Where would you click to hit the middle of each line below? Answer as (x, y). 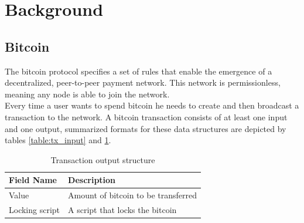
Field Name (33, 180)
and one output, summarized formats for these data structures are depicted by (146, 128)
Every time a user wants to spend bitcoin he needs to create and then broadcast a (152, 105)
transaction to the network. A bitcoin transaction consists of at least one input (146, 116)
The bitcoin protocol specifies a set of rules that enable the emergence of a (139, 71)
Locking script (35, 210)
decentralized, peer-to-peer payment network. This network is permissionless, (143, 82)
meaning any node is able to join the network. (87, 94)
